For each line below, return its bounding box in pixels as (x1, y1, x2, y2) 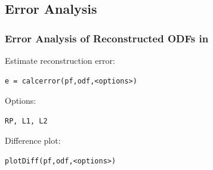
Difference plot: (5, 134, 61, 147)
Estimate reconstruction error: (5, 54, 115, 66)
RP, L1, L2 (5, 116, 48, 125)
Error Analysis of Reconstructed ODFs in (5, 30, 209, 45)
